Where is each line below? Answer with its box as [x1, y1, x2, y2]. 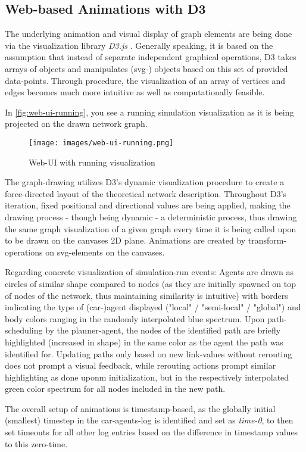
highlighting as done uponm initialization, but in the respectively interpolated [5, 370, 289, 383]
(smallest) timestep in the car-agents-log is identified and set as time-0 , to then [5, 414, 293, 426]
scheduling [5, 324, 43, 336]
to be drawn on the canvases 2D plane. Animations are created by [5, 234, 246, 247]
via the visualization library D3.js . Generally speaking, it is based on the [5, 39, 273, 51]
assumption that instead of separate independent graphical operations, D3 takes [5, 51, 296, 63]
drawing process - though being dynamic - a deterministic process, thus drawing [5, 210, 297, 223]
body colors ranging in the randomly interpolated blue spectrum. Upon [5, 312, 265, 325]
